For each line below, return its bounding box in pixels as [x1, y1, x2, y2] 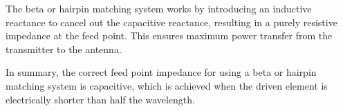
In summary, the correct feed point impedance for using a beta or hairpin [6, 65, 317, 79]
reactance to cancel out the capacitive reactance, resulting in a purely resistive [6, 14, 337, 29]
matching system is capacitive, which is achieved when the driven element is [6, 78, 328, 92]
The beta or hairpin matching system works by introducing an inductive [6, 1, 312, 15]
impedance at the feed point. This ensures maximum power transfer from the [6, 28, 333, 43]
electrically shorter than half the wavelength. [6, 92, 195, 106]
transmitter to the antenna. [6, 41, 122, 56]
